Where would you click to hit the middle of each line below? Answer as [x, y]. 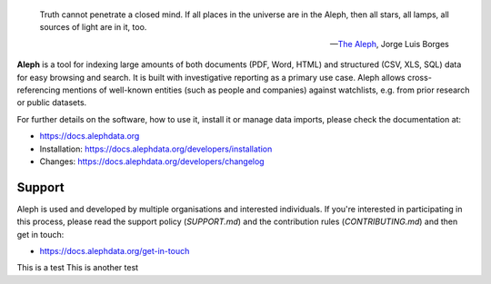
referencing [39, 90]
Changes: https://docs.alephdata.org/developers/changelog [152, 161]
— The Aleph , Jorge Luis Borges [389, 44]
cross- [419, 77]
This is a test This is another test [78, 268]
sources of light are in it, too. [93, 27]
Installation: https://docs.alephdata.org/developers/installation [156, 149]
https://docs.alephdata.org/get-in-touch [115, 250]
